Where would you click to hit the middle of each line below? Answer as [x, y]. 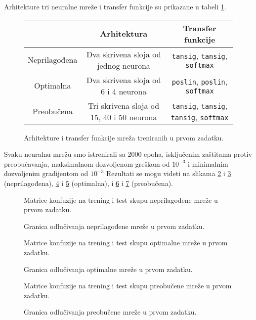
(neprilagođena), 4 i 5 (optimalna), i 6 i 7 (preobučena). [88, 183]
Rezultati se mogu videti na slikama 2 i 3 [169, 173]
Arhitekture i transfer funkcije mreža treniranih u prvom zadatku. [124, 137]
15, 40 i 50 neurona [124, 117]
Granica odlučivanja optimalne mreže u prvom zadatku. [108, 269]
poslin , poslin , [200, 82]
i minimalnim [208, 163]
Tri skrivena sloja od [124, 105]
